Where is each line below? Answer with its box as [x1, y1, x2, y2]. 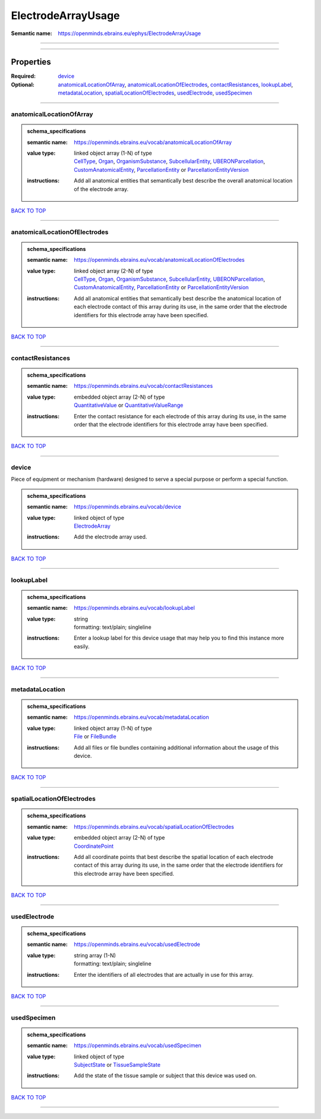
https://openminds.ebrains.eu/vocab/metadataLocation [74, 714, 209, 721]
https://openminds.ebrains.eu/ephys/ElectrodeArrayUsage [58, 30, 202, 37]
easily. [74, 642, 90, 650]
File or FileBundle [74, 733, 117, 740]
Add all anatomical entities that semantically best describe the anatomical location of [74, 294, 282, 302]
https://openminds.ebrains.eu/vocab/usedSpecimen [74, 1042, 202, 1049]
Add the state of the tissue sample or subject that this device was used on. [74, 1072, 257, 1079]
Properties [11, 57, 51, 67]
